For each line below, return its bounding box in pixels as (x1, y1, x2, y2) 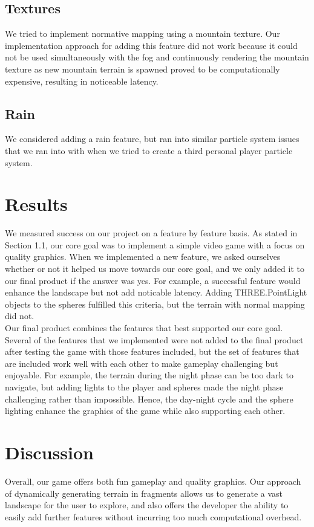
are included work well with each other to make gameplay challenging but (5, 357, 278, 369)
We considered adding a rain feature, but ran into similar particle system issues (5, 132, 299, 145)
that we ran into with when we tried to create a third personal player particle (5, 144, 293, 157)
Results (5, 192, 68, 216)
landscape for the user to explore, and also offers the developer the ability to (5, 499, 289, 511)
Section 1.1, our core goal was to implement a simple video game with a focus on (5, 238, 305, 251)
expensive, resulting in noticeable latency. (5, 74, 159, 87)
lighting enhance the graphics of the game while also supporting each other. (5, 404, 286, 417)
